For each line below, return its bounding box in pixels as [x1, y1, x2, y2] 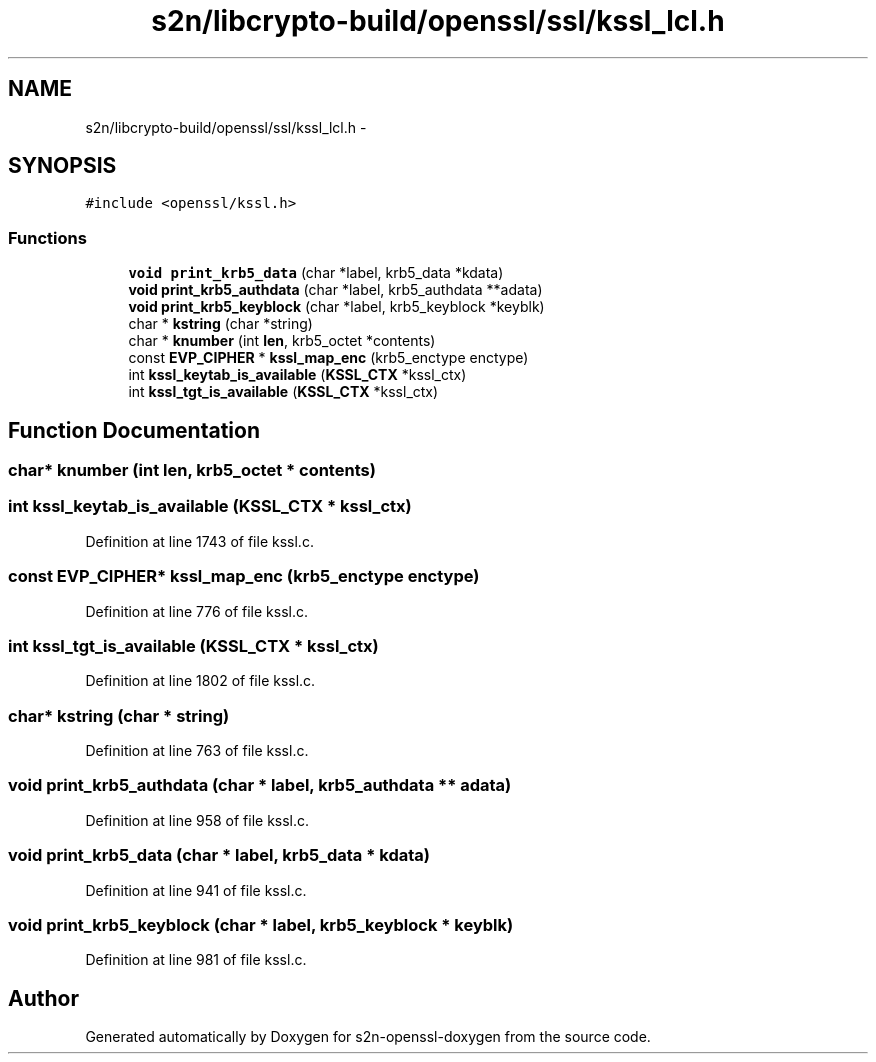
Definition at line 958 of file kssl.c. [85, 811, 310, 829]
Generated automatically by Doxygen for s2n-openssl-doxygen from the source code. [85, 1028, 651, 1046]
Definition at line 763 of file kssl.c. [85, 742, 309, 760]
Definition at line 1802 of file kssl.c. [85, 672, 316, 690]
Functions [8, 227, 87, 248]
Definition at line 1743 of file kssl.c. [85, 532, 314, 550]
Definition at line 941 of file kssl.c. [85, 881, 307, 899]
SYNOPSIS [8, 153, 117, 179]
